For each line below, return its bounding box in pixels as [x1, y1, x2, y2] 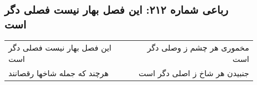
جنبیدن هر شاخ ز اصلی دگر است [139, 67, 249, 79]
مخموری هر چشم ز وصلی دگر [147, 41, 249, 53]
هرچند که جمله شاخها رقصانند [8, 67, 109, 79]
